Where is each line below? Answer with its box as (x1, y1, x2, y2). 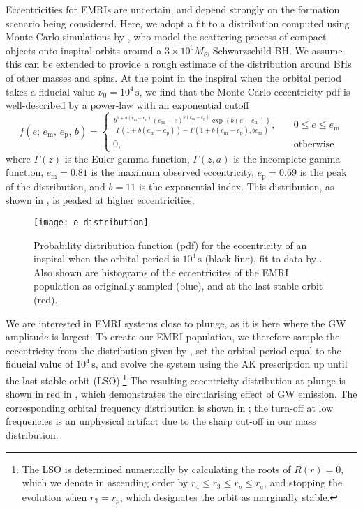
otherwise (293, 140, 334, 150)
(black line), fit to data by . (205, 251, 323, 266)
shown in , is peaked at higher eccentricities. (6, 193, 195, 207)
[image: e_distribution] (34, 217, 149, 227)
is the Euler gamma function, (64, 151, 190, 165)
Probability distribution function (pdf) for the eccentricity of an (34, 237, 307, 252)
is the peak (299, 165, 347, 179)
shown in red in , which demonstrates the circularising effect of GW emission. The (6, 387, 357, 401)
